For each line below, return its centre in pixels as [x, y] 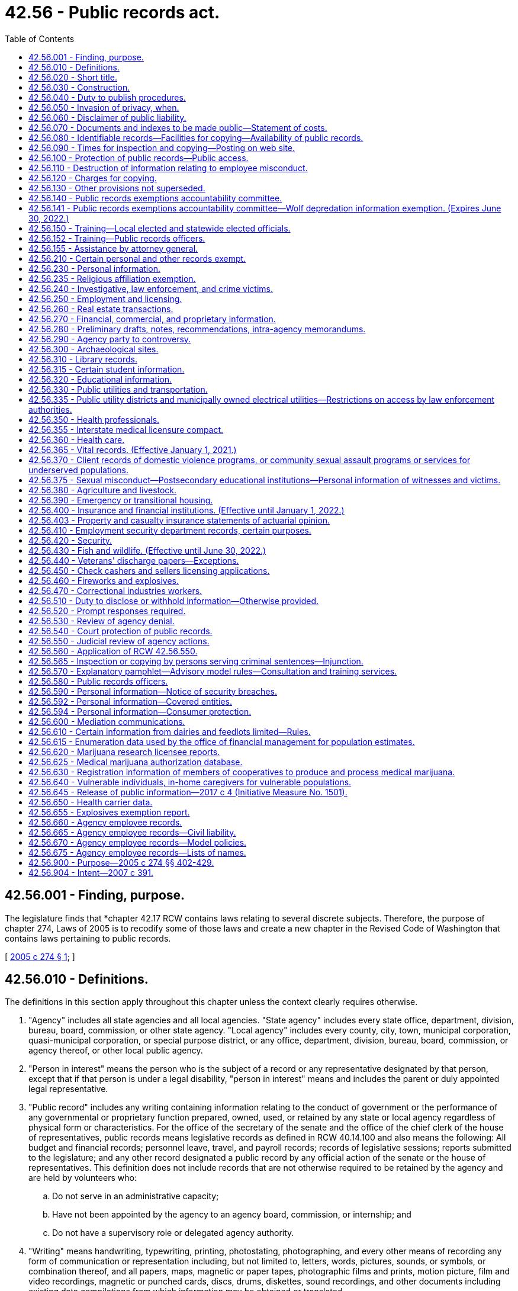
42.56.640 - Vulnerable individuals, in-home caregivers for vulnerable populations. [190, 782]
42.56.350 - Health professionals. [94, 419]
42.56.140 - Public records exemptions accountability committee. [155, 198]
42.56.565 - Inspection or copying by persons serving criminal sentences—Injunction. [196, 661]
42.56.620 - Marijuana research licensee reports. [124, 752]
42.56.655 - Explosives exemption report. [109, 812]
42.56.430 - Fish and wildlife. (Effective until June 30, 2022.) [147, 550]
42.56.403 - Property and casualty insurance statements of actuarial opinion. [179, 520]
